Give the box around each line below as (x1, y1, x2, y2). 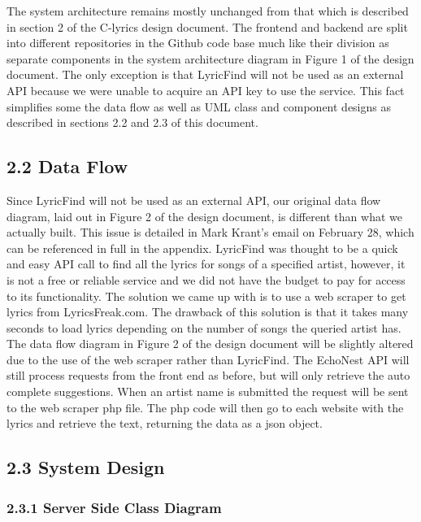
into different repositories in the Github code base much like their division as (7, 34, 389, 51)
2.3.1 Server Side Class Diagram (7, 497, 222, 517)
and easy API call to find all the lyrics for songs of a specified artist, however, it (7, 255, 406, 272)
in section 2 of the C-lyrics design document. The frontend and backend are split (7, 18, 408, 35)
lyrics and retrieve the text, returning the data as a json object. (7, 415, 323, 432)
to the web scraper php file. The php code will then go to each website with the (7, 398, 404, 415)
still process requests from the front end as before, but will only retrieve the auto (7, 367, 410, 384)
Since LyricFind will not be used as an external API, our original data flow (7, 191, 381, 208)
